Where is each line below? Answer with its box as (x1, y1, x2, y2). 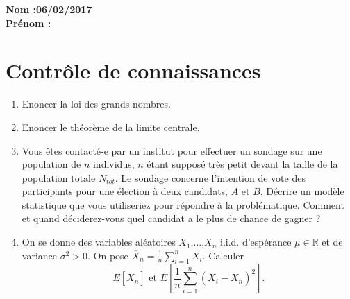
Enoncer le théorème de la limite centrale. (22, 119, 200, 134)
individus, (92, 157, 135, 171)
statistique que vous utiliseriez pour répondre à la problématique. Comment (22, 197, 344, 212)
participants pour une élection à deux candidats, (22, 184, 228, 198)
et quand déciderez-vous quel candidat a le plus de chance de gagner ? (22, 211, 321, 225)
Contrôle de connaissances (6, 56, 261, 85)
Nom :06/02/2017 (6, 2, 92, 16)
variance (22, 248, 58, 262)
